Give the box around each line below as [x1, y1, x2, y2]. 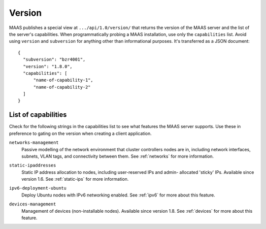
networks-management [9, 140, 59, 145]
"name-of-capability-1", [33, 77, 94, 83]
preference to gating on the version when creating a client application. [9, 131, 152, 136]
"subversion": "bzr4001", [23, 57, 86, 63]
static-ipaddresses [9, 163, 56, 168]
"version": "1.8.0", [23, 64, 73, 69]
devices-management [9, 201, 56, 207]
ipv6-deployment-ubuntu [9, 185, 66, 191]
